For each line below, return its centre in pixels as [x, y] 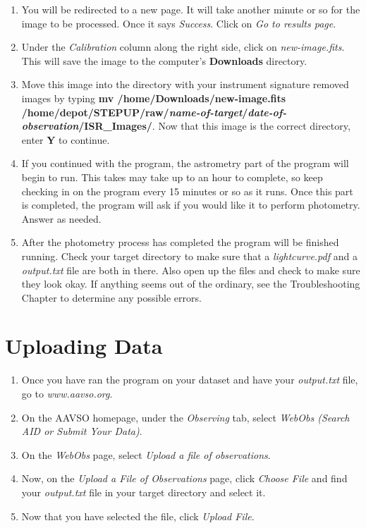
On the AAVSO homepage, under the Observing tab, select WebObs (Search [185, 417]
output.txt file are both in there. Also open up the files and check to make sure [191, 270]
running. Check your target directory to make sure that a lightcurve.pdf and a [189, 256]
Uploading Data [84, 346]
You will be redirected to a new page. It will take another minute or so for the [191, 9]
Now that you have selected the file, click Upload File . [138, 516]
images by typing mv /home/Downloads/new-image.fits [154, 98]
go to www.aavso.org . [67, 393]
